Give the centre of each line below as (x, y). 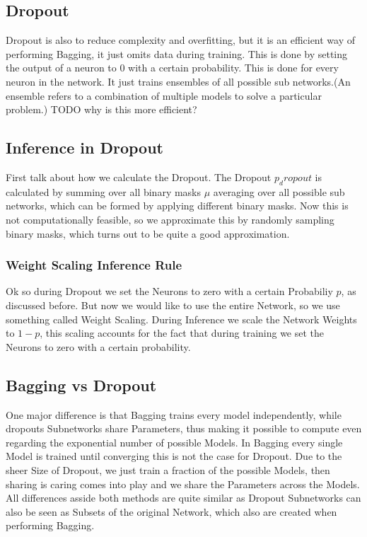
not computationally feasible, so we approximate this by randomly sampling (170, 219)
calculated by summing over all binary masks (104, 191)
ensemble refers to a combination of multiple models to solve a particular (164, 95)
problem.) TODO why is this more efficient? (101, 109)
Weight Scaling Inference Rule (94, 265)
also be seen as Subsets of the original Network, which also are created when (171, 511)
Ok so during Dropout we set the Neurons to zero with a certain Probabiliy (169, 291)
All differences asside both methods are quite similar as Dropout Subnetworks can (183, 498)
